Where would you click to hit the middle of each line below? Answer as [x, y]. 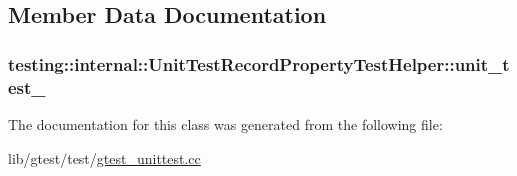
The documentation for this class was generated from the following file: [225, 123]
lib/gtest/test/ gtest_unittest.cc [104, 157]
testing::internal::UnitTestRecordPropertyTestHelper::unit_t [259, 63]
